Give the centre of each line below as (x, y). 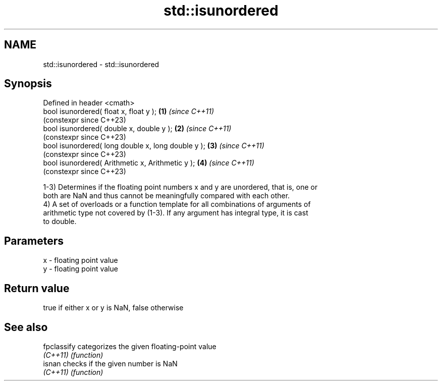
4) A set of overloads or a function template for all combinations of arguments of (177, 204)
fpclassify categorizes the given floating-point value (130, 346)
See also (26, 327)
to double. (60, 222)
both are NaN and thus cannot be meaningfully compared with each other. (167, 196)
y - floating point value (80, 269)
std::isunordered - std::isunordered (101, 64)
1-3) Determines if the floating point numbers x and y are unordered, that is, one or (180, 187)
